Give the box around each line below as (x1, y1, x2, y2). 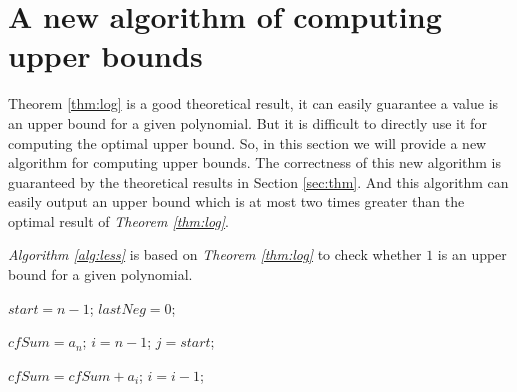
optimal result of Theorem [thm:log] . (8, 210, 229, 231)
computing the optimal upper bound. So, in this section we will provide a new (8, 132, 487, 153)
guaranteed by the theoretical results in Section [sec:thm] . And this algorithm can (8, 171, 509, 192)
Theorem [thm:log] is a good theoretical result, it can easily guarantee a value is (8, 93, 499, 114)
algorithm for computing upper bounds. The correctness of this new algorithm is (8, 152, 501, 173)
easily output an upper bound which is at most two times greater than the (8, 191, 465, 212)
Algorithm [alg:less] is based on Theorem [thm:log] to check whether (8, 244, 422, 265)
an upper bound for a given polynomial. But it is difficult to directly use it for (8, 112, 487, 133)
